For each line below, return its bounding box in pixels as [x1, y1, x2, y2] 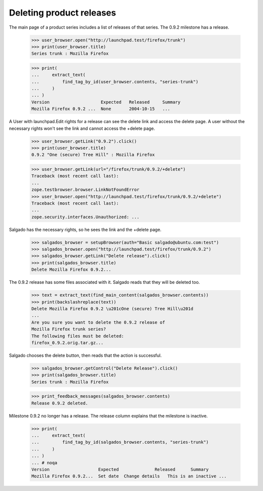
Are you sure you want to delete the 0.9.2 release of [31, 319, 165, 325]
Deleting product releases [9, 7, 116, 18]
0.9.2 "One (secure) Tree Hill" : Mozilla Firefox [31, 152, 155, 158]
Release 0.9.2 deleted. [31, 400, 89, 406]
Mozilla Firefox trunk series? [31, 326, 107, 332]
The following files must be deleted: [31, 333, 124, 339]
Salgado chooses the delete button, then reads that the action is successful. [9, 352, 162, 358]
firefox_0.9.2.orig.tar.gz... [31, 340, 104, 345]
